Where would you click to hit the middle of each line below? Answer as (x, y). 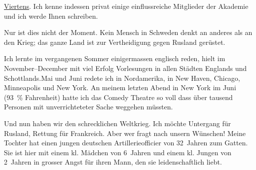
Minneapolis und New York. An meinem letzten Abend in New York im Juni (120, 87)
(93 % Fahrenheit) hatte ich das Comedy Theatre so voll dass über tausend (118, 97)
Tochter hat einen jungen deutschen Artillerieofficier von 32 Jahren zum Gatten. (126, 143)
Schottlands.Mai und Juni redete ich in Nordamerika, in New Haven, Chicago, (122, 78)
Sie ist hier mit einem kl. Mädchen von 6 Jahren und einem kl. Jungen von (118, 152)
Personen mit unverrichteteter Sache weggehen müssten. (89, 107)
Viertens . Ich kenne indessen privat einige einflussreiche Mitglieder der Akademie (126, 6)
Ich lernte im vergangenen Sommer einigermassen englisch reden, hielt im (115, 58)
